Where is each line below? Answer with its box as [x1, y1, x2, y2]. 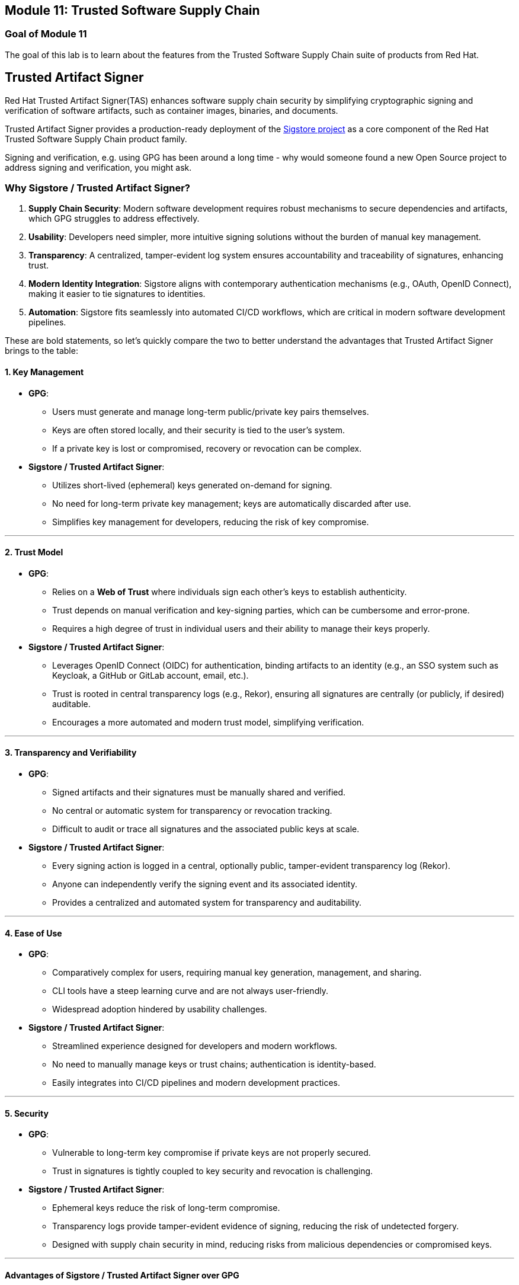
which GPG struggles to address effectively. [28, 213, 200, 224]
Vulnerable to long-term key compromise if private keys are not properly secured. [52, 1147, 371, 1158]
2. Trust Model [5, 547, 63, 558]
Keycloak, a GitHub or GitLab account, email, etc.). [52, 670, 249, 680]
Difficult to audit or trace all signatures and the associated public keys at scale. [52, 824, 360, 835]
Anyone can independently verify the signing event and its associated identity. [52, 879, 358, 890]
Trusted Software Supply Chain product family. [5, 133, 187, 144]
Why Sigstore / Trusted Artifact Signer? [5, 182, 191, 194]
